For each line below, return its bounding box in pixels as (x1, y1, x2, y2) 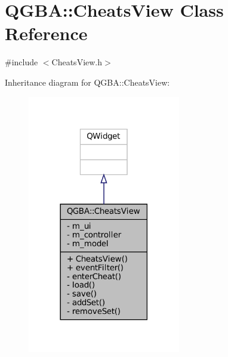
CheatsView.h (51, 56, 103, 68)
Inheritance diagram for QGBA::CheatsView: (5, 75, 170, 88)
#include (5, 56, 38, 68)
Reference (5, 21, 88, 46)
